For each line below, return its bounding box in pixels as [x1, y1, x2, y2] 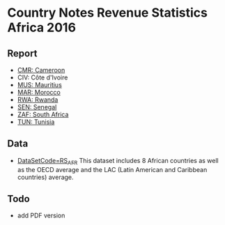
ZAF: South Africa [17, 110, 69, 118]
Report [7, 47, 38, 59]
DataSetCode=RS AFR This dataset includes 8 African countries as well [17, 156, 219, 166]
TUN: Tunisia [17, 118, 55, 126]
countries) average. [17, 173, 75, 181]
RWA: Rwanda [17, 95, 59, 104]
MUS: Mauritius [17, 81, 63, 88]
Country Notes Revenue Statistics [7, 5, 208, 21]
